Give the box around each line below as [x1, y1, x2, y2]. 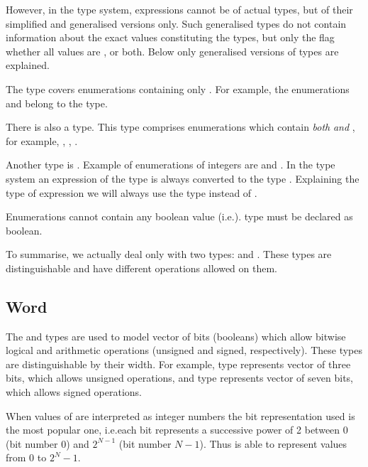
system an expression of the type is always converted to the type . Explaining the [6, 171, 359, 186]
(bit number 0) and [6, 436, 89, 451]
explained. [6, 58, 50, 73]
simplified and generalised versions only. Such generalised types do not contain [6, 16, 347, 31]
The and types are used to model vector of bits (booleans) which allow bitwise [6, 328, 346, 343]
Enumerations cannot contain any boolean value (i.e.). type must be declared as [6, 209, 353, 224]
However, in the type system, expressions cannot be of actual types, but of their [6, 2, 353, 16]
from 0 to [6, 450, 47, 465]
